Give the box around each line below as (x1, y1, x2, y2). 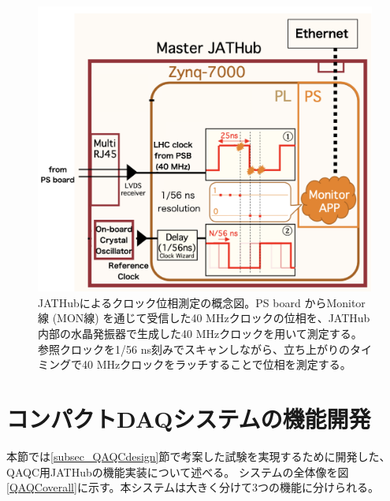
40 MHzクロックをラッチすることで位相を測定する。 (81, 356, 351, 373)
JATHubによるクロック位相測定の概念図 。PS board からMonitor (38, 294, 366, 310)
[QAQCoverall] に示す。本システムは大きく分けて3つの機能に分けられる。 (6, 479, 380, 495)
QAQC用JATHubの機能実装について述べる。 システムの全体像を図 (6, 463, 349, 480)
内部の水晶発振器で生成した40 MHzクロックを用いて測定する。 (38, 325, 362, 342)
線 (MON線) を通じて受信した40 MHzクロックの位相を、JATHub (38, 310, 370, 326)
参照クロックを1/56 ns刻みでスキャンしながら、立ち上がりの (38, 340, 350, 357)
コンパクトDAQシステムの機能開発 (6, 403, 371, 435)
